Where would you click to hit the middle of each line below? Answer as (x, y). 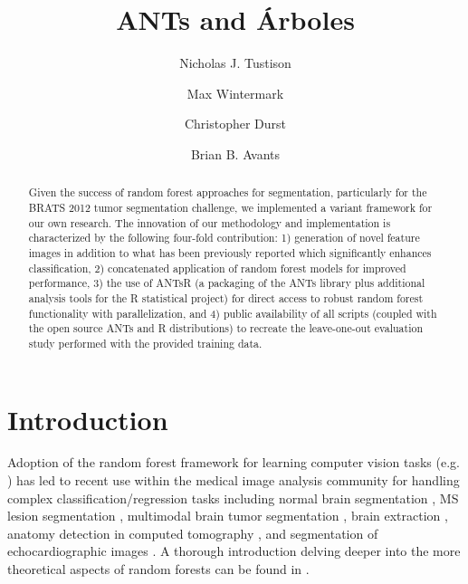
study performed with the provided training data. (145, 343)
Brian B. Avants (235, 153)
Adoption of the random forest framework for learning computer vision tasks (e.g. (234, 462)
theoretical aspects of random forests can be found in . (158, 569)
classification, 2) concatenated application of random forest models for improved (217, 268)
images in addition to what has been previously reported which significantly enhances (230, 252)
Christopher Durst (235, 124)
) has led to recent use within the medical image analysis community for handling (234, 480)
